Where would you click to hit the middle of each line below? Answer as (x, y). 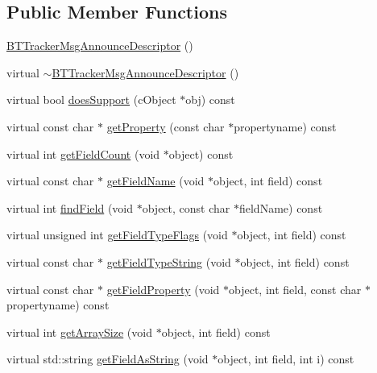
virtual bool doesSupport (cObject (91, 99)
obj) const (210, 99)
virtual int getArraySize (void (79, 332)
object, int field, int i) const (286, 359)
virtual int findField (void (70, 207)
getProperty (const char (166, 126)
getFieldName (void (155, 181)
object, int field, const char (295, 289)
